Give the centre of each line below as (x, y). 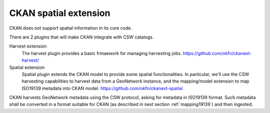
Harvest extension (28, 46)
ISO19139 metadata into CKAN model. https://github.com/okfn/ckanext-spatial (102, 88)
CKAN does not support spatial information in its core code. (71, 28)
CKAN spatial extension (60, 13)
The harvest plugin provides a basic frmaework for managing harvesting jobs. (102, 53)
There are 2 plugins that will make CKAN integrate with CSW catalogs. (81, 37)
